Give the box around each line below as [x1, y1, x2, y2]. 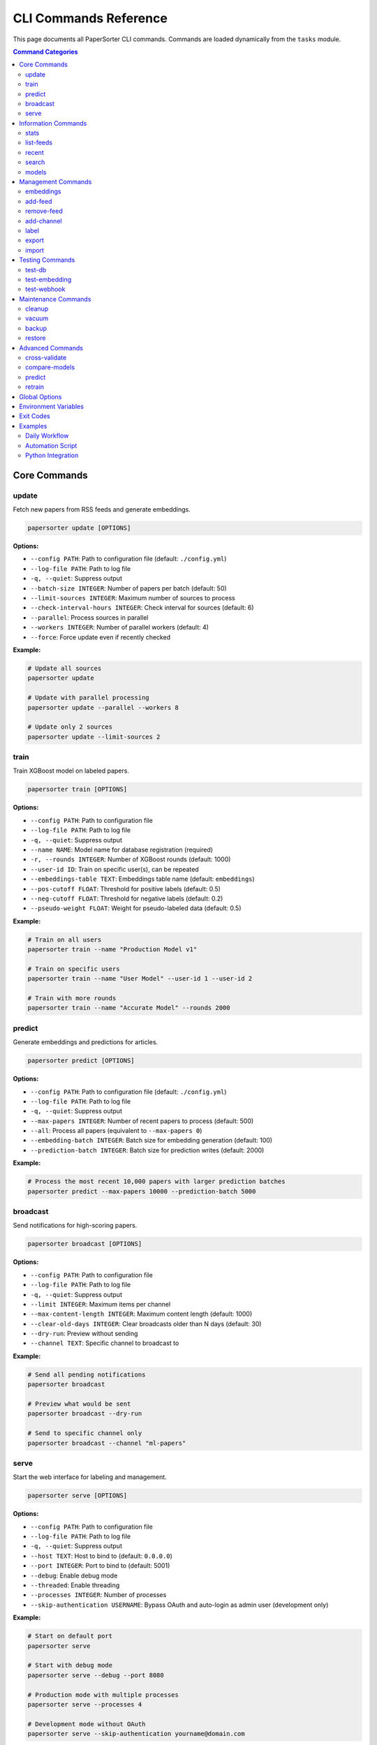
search [25, 158, 45, 167]
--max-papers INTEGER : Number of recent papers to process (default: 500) [30, 1117, 254, 1125]
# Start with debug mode [27, 1661, 113, 1670]
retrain [25, 383, 45, 391]
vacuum [25, 314, 49, 322]
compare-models [25, 363, 75, 371]
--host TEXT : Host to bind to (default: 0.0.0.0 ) [30, 1552, 172, 1560]
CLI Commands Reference [13, 10, 168, 26]
